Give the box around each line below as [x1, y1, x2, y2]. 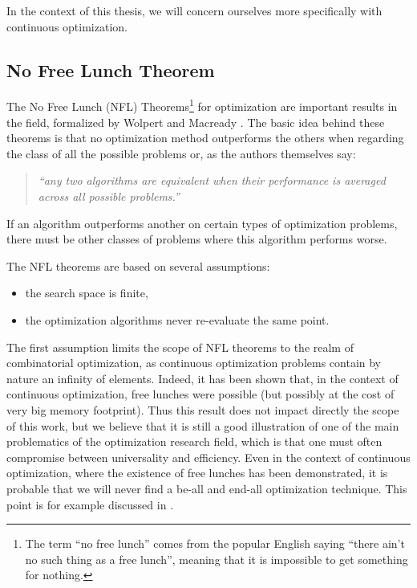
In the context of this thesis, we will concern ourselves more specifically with [6, 2, 383, 18]
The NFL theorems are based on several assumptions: [6, 257, 270, 274]
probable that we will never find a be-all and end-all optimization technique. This [6, 480, 407, 496]
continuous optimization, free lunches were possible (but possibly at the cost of [6, 386, 395, 402]
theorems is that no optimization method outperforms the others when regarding [6, 129, 404, 146]
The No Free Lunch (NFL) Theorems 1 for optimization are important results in [6, 96, 398, 115]
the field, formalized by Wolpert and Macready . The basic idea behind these [6, 113, 385, 130]
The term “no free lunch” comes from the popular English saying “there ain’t [25, 535, 405, 552]
